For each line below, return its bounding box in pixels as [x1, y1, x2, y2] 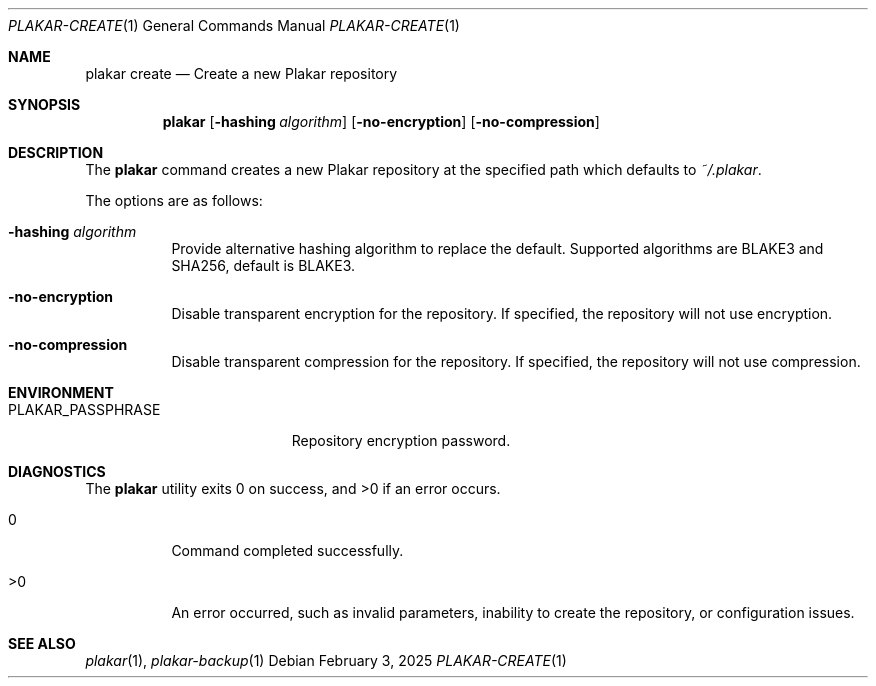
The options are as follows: [85, 192, 263, 209]
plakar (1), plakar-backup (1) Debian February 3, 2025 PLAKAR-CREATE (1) [85, 652, 567, 669]
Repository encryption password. [291, 432, 511, 449]
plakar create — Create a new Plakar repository [85, 65, 398, 82]
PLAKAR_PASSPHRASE [8, 401, 161, 418]
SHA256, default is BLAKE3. [171, 257, 356, 274]
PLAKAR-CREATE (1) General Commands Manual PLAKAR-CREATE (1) [8, 17, 460, 34]
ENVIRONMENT [8, 384, 114, 401]
